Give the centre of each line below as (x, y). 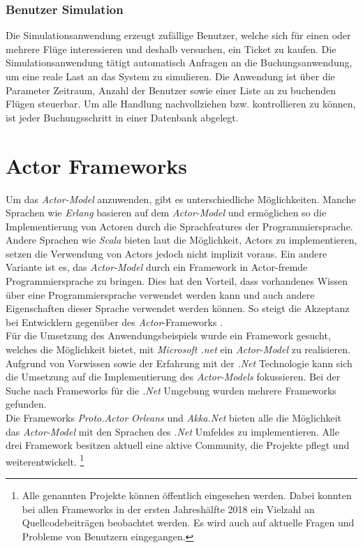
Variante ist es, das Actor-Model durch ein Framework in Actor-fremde (157, 267)
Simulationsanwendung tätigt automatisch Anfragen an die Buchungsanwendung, (179, 62)
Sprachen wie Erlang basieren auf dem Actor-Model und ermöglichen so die (166, 213)
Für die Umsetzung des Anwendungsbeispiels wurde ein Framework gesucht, (168, 335)
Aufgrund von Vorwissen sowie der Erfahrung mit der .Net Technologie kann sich (179, 363)
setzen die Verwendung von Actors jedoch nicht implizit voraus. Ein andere (166, 253)
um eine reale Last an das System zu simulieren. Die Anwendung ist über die (170, 76)
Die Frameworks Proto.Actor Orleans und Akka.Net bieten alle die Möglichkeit (173, 417)
